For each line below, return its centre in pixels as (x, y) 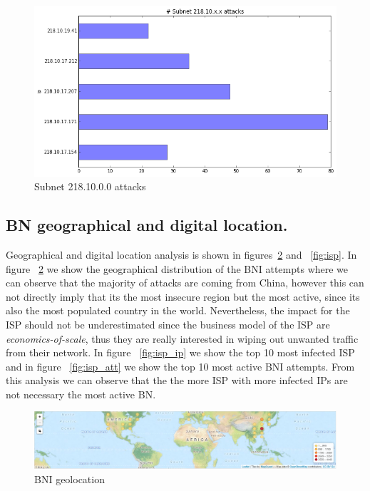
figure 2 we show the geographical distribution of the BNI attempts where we (177, 268)
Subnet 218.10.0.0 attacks (90, 186)
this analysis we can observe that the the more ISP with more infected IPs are (177, 380)
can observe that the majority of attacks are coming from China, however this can (185, 283)
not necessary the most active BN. (81, 394)
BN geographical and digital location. (147, 225)
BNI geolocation (70, 479)
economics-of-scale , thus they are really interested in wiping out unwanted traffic (182, 338)
